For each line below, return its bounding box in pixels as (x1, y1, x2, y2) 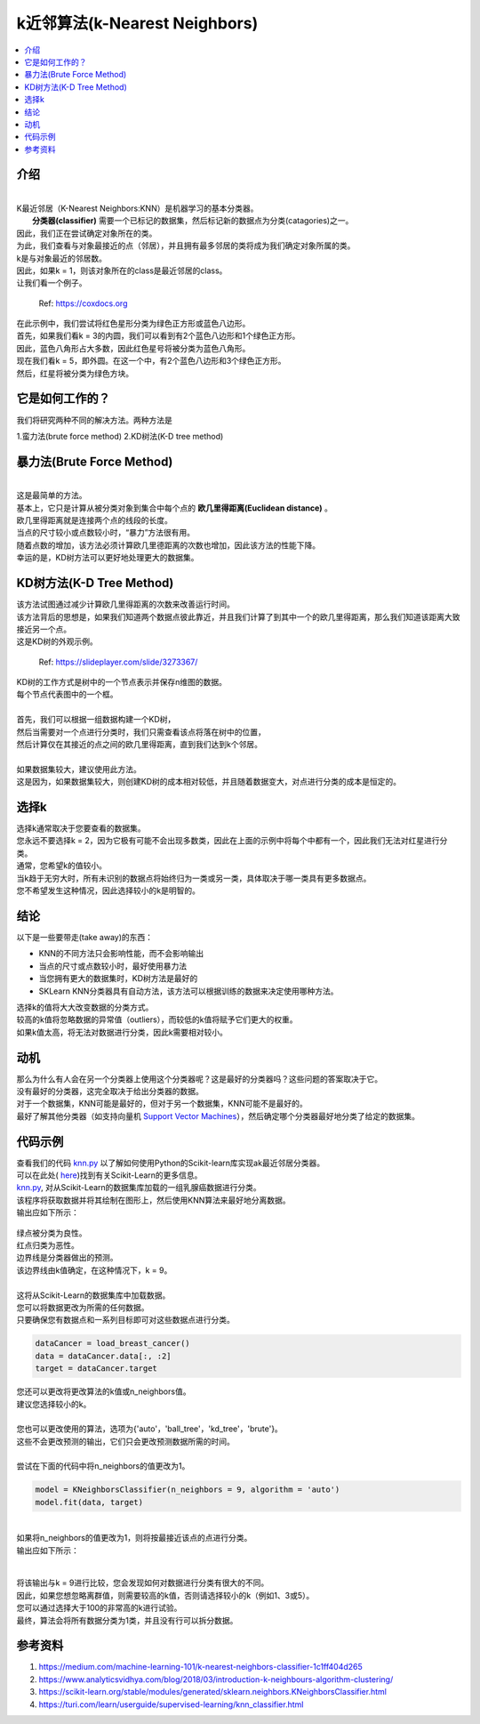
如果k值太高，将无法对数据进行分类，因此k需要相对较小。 (16, 1027, 228, 1037)
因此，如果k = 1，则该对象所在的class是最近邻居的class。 (16, 265, 228, 276)
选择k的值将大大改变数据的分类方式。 (16, 1002, 154, 1012)
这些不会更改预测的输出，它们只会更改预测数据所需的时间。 (16, 1436, 235, 1446)
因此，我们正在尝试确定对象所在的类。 (16, 228, 157, 238)
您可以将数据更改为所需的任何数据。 (16, 1301, 149, 1312)
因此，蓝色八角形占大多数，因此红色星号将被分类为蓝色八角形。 (16, 342, 251, 353)
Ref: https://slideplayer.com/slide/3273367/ (38, 657, 198, 667)
